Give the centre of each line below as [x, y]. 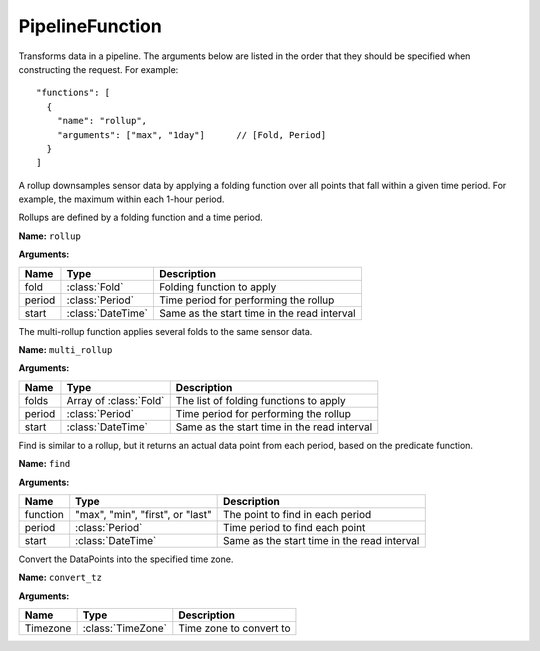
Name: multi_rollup [65, 350]
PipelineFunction [90, 26]
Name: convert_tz [60, 577]
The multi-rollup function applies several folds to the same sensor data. [165, 331]
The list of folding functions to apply [261, 400]
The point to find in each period [297, 514]
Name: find [44, 464]
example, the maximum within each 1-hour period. [121, 199]
